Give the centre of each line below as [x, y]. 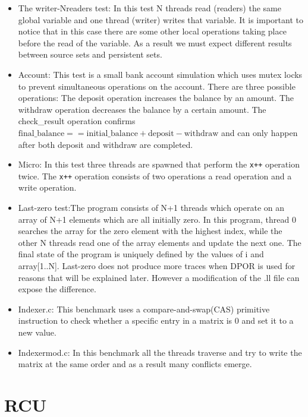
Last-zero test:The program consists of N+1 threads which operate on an [151, 208]
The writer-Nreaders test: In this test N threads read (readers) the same [150, 8]
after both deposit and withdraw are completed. [106, 144]
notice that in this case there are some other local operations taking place [152, 31]
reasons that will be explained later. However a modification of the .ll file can [159, 277]
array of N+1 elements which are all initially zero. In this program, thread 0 [157, 219]
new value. [37, 332]
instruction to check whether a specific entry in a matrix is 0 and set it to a [156, 320]
